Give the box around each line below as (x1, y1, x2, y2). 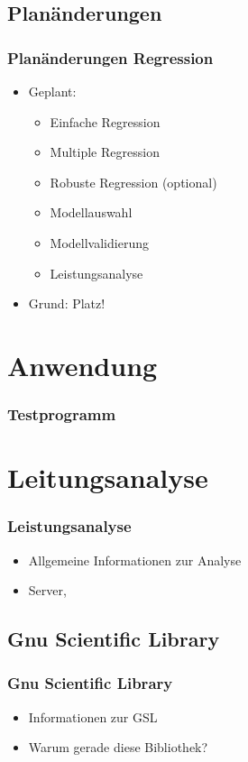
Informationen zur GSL (28, 707, 158, 726)
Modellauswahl (50, 203, 133, 222)
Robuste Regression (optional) (50, 172, 217, 191)
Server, (28, 581, 67, 600)
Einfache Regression (50, 112, 161, 131)
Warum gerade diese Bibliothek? (28, 738, 208, 757)
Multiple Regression (50, 142, 160, 161)
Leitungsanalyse (7, 459, 208, 496)
